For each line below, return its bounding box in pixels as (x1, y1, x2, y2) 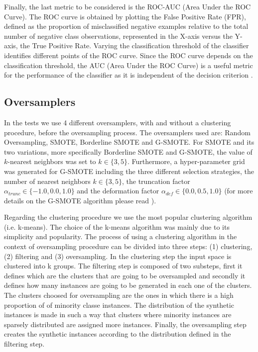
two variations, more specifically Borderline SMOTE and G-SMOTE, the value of (4, 146, 253, 157)
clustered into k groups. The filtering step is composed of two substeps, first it (4, 261, 243, 271)
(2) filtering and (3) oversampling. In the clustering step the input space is (4, 251, 232, 261)
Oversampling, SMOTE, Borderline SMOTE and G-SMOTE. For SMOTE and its (4, 137, 255, 147)
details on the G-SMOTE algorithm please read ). (4, 195, 156, 205)
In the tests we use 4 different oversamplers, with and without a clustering (4, 117, 231, 127)
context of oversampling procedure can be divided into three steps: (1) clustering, (4, 241, 253, 252)
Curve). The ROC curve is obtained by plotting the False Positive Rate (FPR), (4, 11, 246, 21)
